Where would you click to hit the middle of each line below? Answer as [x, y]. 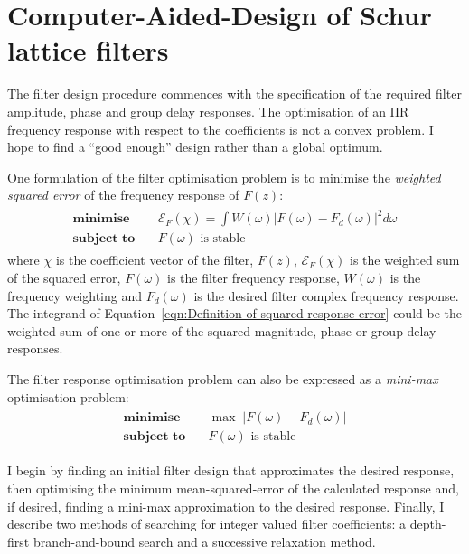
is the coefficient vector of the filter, [155, 260]
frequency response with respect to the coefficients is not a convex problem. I [220, 129]
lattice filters [88, 50]
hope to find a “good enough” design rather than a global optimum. [195, 147]
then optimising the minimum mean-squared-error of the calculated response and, [233, 488]
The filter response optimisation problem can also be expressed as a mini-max [223, 379]
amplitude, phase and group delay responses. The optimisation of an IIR [208, 111]
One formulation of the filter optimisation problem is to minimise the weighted [224, 177]
